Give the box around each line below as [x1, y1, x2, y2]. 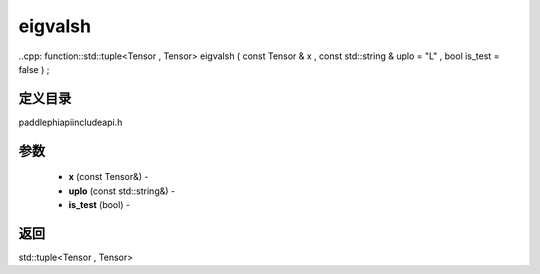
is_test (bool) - [68, 199, 130, 211]
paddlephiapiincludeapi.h [18, 116, 123, 128]
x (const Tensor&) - [68, 171, 149, 183]
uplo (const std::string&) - [68, 185, 175, 197]
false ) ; [18, 63, 50, 75]
